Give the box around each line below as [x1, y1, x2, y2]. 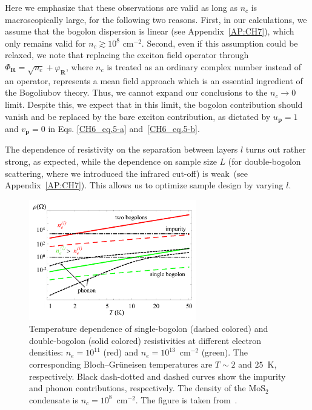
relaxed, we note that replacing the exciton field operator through [5, 48, 249, 61]
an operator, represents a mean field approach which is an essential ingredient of [5, 74, 303, 87]
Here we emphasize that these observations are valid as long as [5, 1, 237, 13]
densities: [29, 346, 64, 359]
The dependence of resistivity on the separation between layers [5, 143, 238, 156]
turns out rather [245, 143, 306, 156]
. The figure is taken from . [135, 393, 237, 406]
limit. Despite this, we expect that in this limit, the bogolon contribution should [5, 98, 303, 110]
